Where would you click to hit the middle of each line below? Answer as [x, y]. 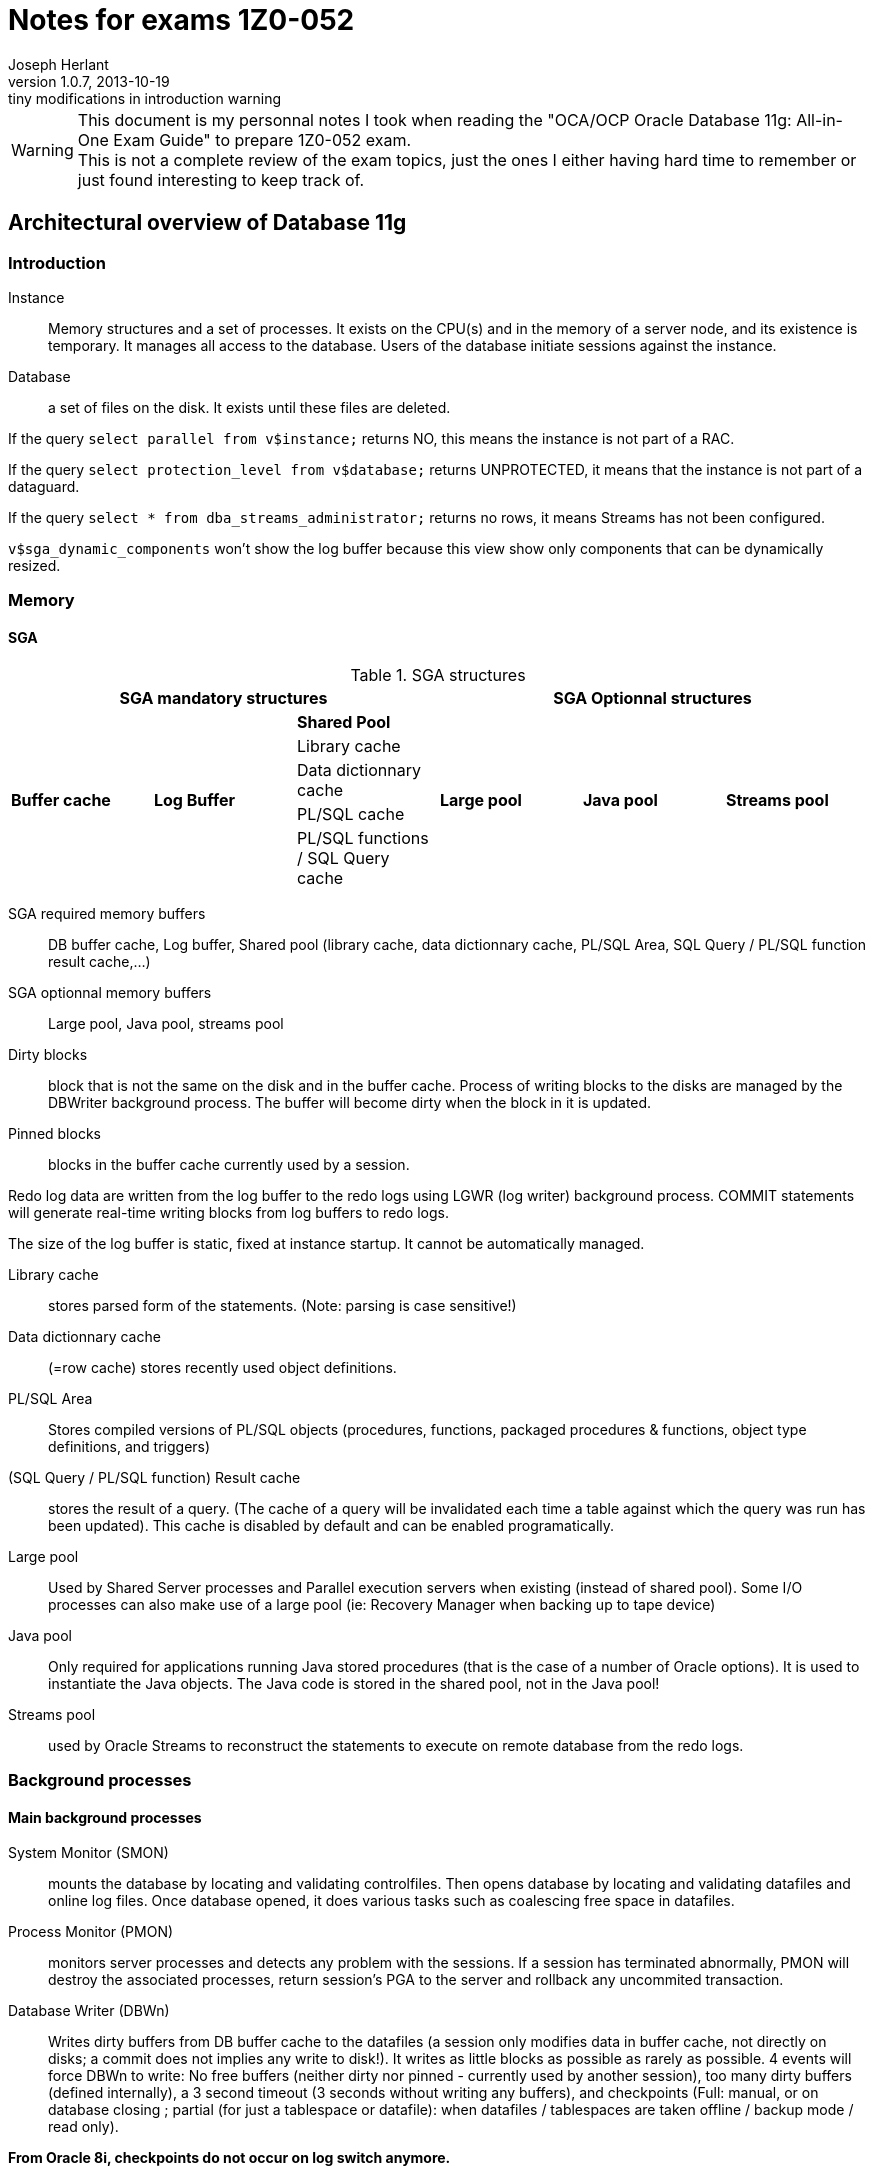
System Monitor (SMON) [88, 1853]
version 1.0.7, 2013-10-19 [89, 81]
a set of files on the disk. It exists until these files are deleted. [249, 407]
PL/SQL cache [350, 813]
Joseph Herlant [58, 64]
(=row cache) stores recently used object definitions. [222, 1367]
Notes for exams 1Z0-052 [181, 20]
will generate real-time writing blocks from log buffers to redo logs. [228, 1212]
